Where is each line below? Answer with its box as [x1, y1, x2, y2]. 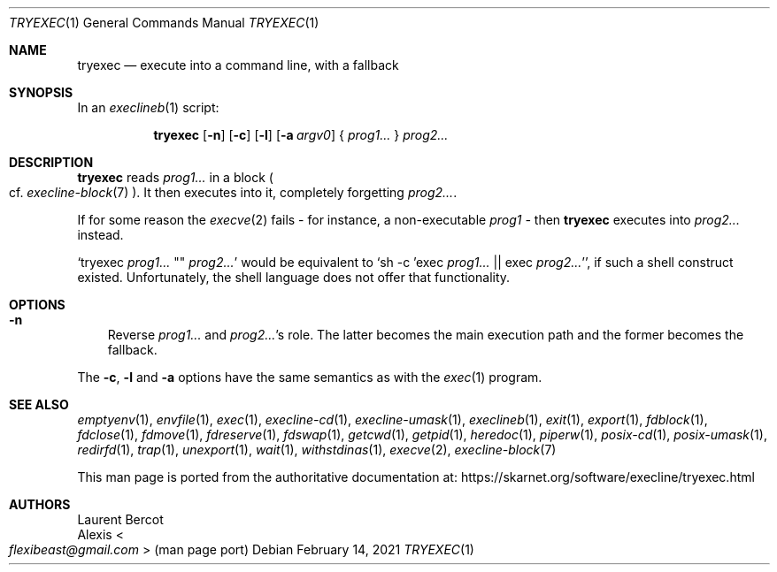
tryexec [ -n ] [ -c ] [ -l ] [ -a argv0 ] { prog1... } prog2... [153, 127, 449, 142]
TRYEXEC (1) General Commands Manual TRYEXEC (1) [9, 15, 319, 30]
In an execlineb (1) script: [77, 100, 219, 115]
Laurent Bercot [77, 512, 164, 527]
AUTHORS [9, 497, 71, 512]
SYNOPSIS [9, 85, 73, 100]
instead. [77, 227, 124, 242]
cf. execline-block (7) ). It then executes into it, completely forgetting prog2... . [9, 185, 458, 200]
